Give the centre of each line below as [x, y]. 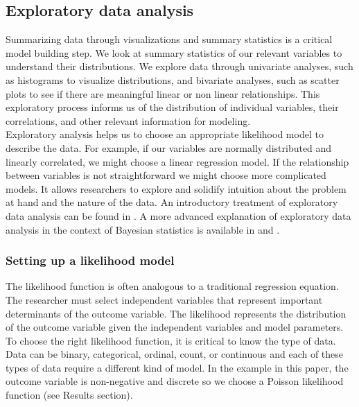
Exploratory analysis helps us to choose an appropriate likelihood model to [165, 134]
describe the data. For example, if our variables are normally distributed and [169, 147]
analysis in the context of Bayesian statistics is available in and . [143, 229]
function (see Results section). [69, 395]
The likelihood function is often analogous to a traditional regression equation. [172, 286]
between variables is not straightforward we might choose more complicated [166, 175]
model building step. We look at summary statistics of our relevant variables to [174, 52]
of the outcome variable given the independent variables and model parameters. [175, 327]
